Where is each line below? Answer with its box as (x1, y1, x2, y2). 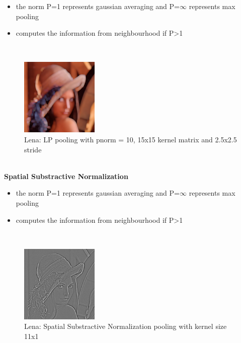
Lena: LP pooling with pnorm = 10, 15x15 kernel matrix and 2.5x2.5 (24, 134, 237, 144)
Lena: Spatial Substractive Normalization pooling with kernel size (24, 321, 227, 331)
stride (24, 144, 42, 154)
